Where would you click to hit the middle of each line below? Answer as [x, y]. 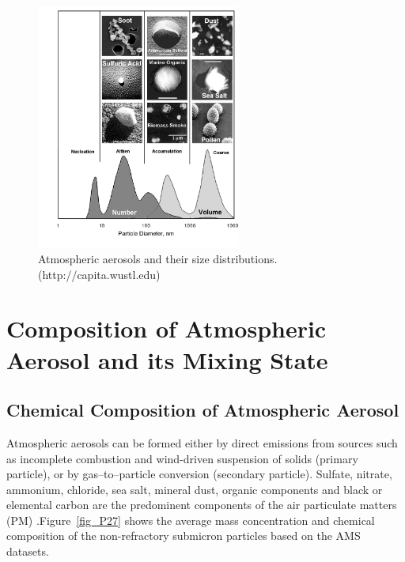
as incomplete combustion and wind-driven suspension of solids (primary [182, 458]
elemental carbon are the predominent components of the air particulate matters [202, 505]
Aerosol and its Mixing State [167, 359]
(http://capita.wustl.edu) [99, 274]
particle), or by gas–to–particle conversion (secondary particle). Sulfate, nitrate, [199, 474]
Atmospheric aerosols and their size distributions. [158, 258]
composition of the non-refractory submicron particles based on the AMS [184, 536]
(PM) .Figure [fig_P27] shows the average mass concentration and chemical [191, 520]
